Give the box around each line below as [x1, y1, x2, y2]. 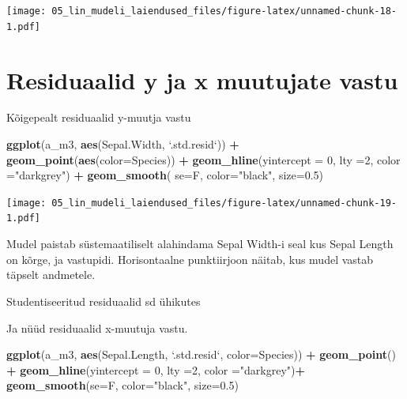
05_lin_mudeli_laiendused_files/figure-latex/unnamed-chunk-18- [51, 6, 397, 17]
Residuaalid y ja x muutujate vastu [6, 63, 398, 96]
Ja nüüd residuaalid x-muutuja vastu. [6, 319, 188, 336]
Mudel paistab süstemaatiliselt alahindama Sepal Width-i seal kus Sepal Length [6, 235, 394, 252]
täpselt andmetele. [6, 266, 96, 283]
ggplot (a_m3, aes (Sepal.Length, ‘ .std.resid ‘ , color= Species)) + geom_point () [6, 346, 396, 363]
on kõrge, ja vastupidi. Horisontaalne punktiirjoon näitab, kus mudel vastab [6, 250, 374, 267]
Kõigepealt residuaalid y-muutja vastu [6, 109, 191, 126]
